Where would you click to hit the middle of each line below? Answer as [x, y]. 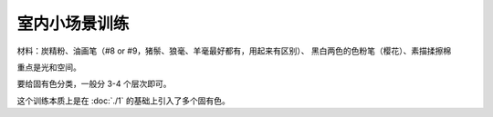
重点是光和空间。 [49, 67]
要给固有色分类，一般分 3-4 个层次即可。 [94, 84]
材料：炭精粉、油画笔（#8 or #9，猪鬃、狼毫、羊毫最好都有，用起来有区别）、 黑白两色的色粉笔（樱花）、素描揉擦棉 [234, 51]
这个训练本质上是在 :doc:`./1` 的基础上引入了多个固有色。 [123, 101]
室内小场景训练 [73, 24]
